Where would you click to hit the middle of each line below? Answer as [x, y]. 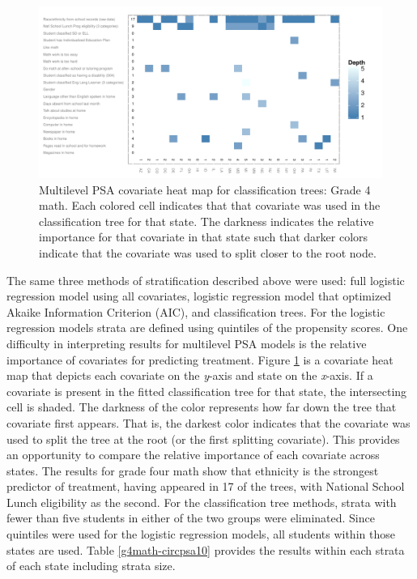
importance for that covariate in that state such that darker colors [204, 237]
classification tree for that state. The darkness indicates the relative [206, 221]
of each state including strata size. [91, 566]
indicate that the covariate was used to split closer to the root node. [208, 252]
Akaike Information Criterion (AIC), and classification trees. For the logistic [196, 311]
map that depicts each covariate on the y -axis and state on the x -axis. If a [190, 375]
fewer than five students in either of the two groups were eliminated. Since [191, 518]
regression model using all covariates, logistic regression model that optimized [199, 296]
